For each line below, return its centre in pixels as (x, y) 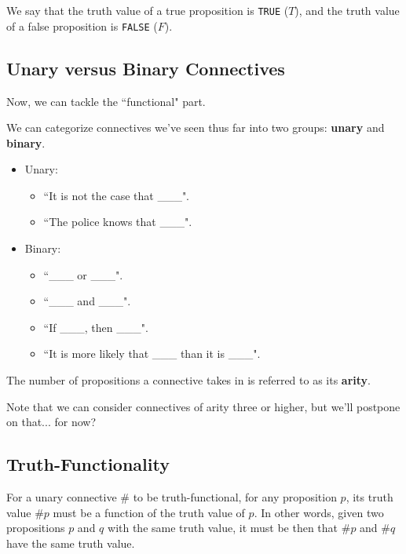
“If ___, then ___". (96, 327)
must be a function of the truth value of (149, 512)
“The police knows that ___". (118, 222)
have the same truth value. (71, 543)
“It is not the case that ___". (117, 195)
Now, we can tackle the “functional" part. (106, 101)
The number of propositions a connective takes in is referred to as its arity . (189, 380)
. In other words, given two (319, 512)
